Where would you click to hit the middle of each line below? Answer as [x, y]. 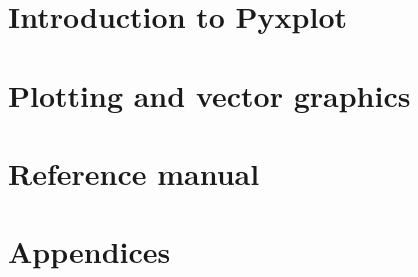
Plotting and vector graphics [209, 94]
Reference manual [134, 172]
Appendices [89, 251]
